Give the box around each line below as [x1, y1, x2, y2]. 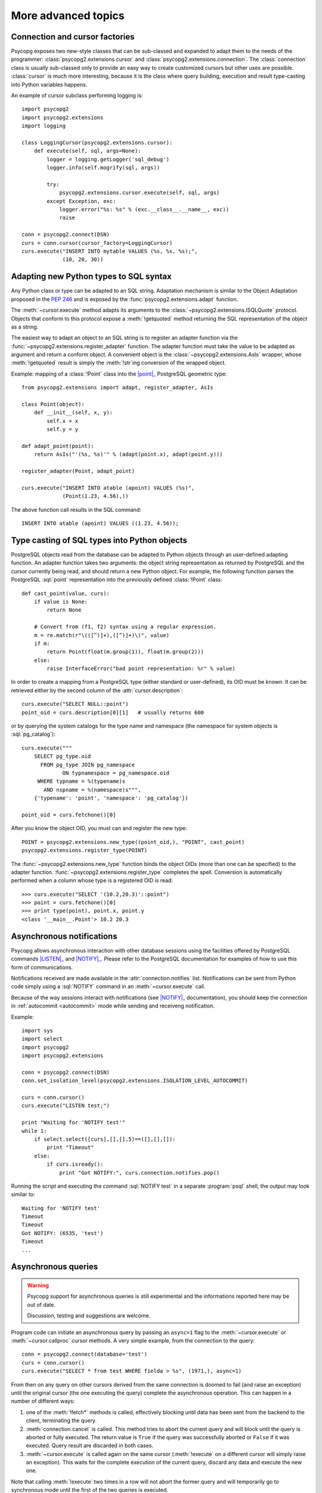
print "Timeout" [47, 1144, 94, 1151]
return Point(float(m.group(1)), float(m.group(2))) [47, 649, 204, 655]
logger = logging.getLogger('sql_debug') [47, 156, 170, 162]
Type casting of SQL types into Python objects [11, 535, 188, 545]
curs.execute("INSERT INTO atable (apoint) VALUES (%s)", [21, 484, 195, 491]
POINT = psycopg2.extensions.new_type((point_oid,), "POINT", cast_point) [21, 838, 245, 845]
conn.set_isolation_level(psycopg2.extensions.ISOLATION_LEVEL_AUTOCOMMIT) [21, 1077, 248, 1084]
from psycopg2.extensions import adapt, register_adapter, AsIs [21, 384, 214, 391]
